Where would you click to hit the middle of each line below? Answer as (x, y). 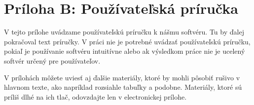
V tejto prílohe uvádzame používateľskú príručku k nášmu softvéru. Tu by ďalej (124, 32)
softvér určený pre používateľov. (52, 60)
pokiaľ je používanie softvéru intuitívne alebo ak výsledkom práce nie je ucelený (125, 51)
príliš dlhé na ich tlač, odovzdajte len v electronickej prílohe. (95, 96)
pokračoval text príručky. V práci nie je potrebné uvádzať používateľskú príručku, (127, 41)
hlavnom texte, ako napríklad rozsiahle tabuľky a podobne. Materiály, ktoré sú (123, 87)
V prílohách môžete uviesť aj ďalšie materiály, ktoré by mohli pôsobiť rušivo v (122, 77)
